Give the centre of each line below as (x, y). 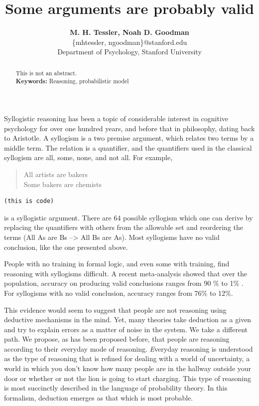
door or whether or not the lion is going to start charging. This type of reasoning (128, 378)
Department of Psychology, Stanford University (129, 52)
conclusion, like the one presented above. (66, 247)
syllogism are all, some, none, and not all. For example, (88, 157)
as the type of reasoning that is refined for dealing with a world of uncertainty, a (127, 358)
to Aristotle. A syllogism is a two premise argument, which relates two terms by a (129, 138)
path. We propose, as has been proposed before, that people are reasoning (117, 339)
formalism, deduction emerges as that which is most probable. (99, 397)
